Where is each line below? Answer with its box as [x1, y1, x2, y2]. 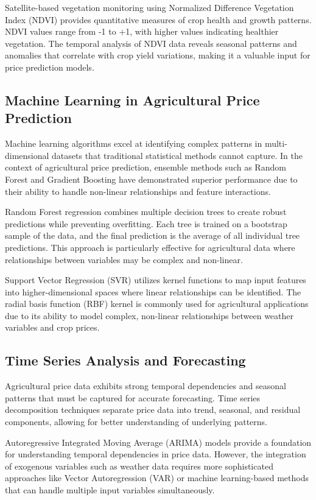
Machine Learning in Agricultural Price [5, 90, 260, 109]
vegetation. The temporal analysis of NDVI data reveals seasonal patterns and [5, 37, 297, 49]
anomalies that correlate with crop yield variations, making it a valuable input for [5, 49, 311, 62]
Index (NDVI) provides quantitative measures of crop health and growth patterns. [5, 13, 312, 26]
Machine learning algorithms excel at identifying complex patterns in [5, 137, 262, 150]
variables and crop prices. [5, 321, 100, 334]
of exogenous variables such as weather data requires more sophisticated [5, 459, 273, 472]
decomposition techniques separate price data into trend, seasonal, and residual [5, 403, 301, 416]
